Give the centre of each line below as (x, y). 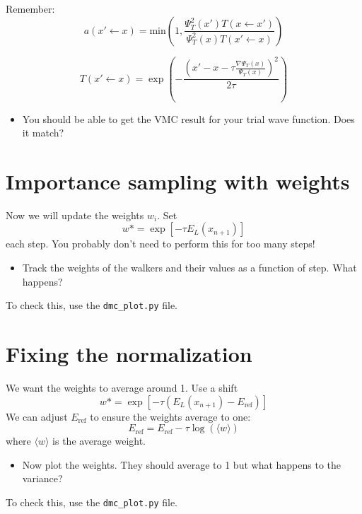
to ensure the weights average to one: (170, 416)
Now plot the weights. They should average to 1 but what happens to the (181, 464)
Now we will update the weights (75, 215)
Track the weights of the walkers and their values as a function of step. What (189, 268)
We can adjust (37, 416)
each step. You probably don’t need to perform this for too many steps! (160, 244)
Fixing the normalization (129, 354)
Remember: (30, 8)
